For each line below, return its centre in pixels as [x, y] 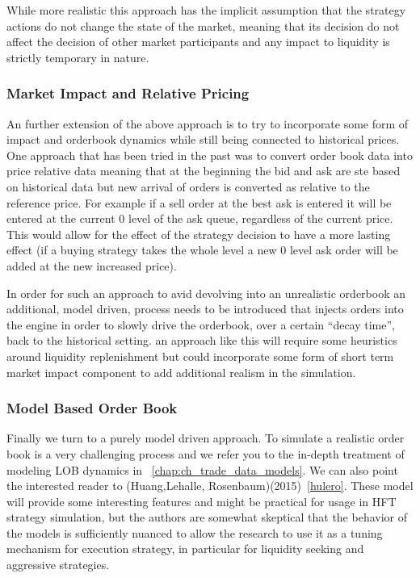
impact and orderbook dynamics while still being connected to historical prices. [203, 139]
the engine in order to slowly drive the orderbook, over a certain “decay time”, [201, 324]
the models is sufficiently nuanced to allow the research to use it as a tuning [195, 532]
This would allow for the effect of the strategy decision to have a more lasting [199, 234]
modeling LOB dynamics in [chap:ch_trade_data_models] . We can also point [202, 469]
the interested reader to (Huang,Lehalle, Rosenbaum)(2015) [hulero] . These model [210, 486]
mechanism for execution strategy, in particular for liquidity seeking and [185, 549]
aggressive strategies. [58, 565]
